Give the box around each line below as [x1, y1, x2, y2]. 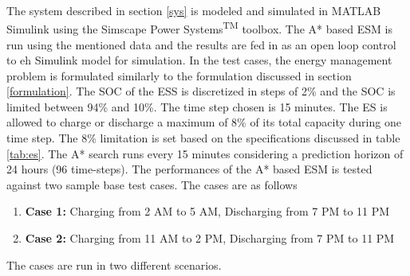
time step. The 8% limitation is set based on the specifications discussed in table [6, 130, 400, 146]
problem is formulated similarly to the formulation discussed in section [6, 67, 352, 84]
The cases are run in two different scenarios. [6, 256, 222, 273]
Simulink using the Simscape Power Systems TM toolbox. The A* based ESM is [6, 18, 392, 37]
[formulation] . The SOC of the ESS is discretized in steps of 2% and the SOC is [6, 83, 396, 99]
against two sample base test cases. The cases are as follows [6, 176, 298, 192]
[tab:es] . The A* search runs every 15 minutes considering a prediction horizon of [6, 145, 404, 161]
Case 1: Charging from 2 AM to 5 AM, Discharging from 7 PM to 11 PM [25, 203, 390, 220]
